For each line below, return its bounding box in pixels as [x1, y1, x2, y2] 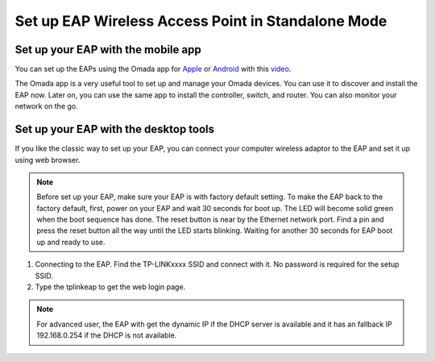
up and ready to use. [36, 237, 106, 247]
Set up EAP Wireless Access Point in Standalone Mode [14, 12, 387, 30]
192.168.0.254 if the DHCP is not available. [36, 330, 177, 340]
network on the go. [14, 102, 78, 111]
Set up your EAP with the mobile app [14, 43, 201, 56]
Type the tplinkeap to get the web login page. [35, 282, 186, 292]
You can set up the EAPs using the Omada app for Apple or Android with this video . [14, 64, 292, 74]
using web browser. [14, 155, 81, 164]
